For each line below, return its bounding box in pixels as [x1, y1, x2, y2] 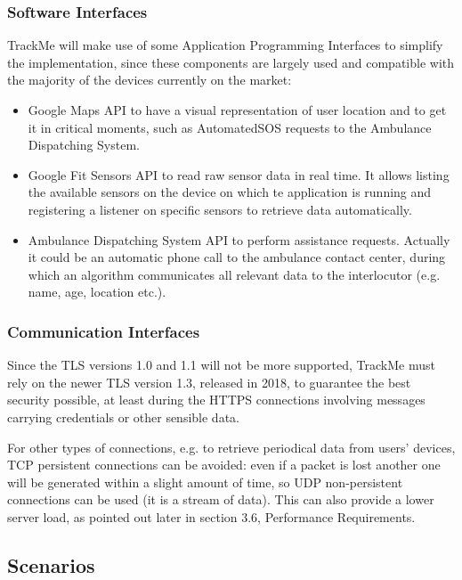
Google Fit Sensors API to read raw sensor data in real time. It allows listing [28, 165, 450, 184]
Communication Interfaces [7, 320, 200, 342]
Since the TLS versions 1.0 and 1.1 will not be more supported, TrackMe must [7, 355, 435, 374]
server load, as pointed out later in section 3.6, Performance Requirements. [7, 507, 416, 526]
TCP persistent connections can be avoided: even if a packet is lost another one [7, 455, 441, 474]
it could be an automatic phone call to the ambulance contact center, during [28, 248, 446, 266]
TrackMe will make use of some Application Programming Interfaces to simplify [7, 36, 443, 54]
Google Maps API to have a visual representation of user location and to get [28, 101, 447, 118]
